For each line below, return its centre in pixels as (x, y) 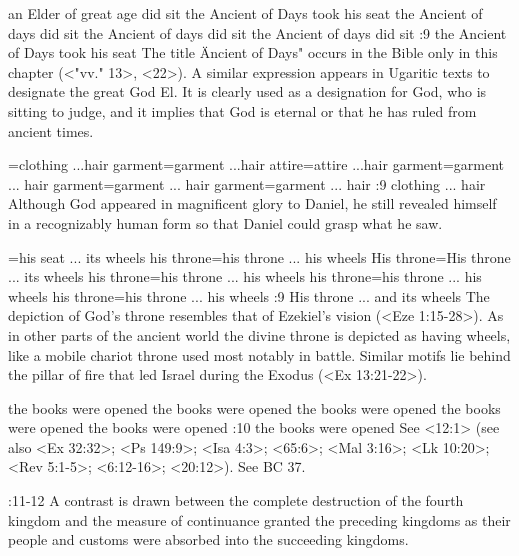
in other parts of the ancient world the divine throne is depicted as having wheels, (259, 334)
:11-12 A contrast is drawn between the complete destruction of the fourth (236, 500)
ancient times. (51, 130)
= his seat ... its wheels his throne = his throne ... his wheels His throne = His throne (259, 256)
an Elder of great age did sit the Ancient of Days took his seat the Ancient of (245, 13)
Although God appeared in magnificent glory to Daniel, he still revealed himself (252, 203)
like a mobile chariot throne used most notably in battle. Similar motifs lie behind (259, 354)
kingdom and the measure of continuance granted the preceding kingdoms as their (259, 519)
